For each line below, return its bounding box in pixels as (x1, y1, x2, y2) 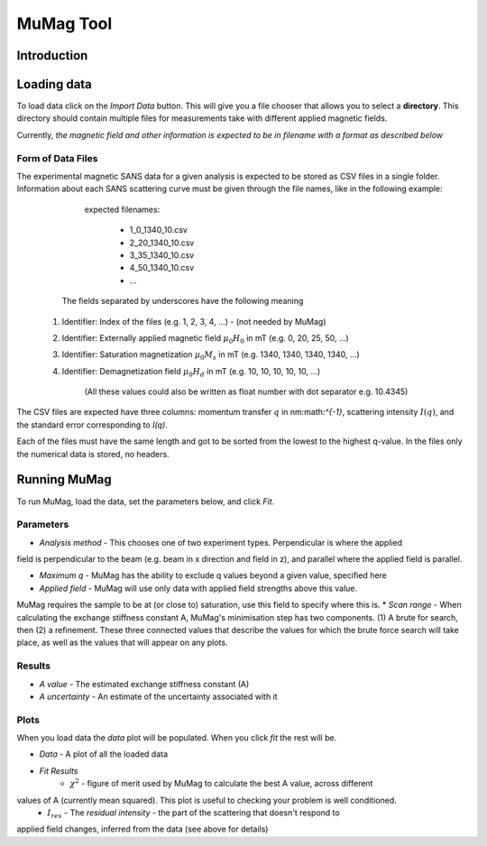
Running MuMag (16, 472, 112, 487)
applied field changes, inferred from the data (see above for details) (16, 823, 269, 834)
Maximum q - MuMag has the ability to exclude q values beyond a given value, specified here (39, 570, 388, 581)
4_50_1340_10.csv (129, 262, 195, 273)
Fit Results (39, 765, 78, 776)
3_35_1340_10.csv (129, 249, 195, 261)
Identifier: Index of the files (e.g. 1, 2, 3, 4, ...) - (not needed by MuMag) (61, 316, 326, 326)
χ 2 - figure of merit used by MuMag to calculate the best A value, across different (69, 777, 373, 789)
